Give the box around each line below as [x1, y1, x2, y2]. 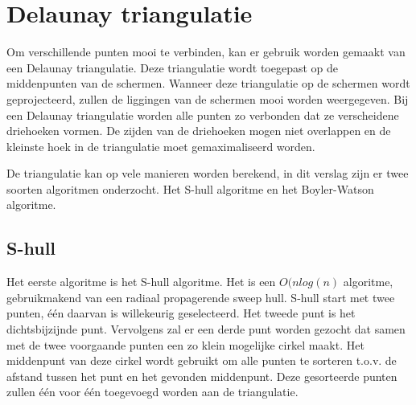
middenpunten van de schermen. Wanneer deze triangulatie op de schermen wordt [6, 75, 410, 92]
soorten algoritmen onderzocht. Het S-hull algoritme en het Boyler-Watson [6, 180, 374, 197]
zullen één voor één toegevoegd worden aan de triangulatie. [6, 383, 299, 400]
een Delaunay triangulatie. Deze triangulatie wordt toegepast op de [6, 59, 339, 76]
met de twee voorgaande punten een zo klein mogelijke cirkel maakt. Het [6, 336, 365, 353]
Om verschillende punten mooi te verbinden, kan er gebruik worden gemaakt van [6, 43, 406, 60]
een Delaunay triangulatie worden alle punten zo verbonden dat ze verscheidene [6, 106, 399, 123]
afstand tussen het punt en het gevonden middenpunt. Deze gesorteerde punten [6, 367, 397, 384]
